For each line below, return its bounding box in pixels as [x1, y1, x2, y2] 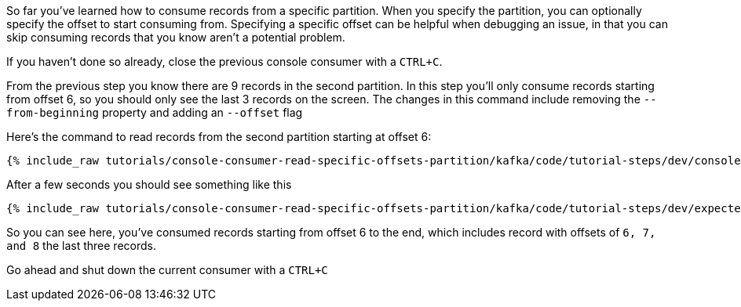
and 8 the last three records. [6, 239, 156, 252]
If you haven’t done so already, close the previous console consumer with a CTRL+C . [6, 55, 443, 68]
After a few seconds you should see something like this [6, 178, 292, 191]
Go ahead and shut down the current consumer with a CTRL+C [6, 263, 328, 276]
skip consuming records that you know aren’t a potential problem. [6, 31, 345, 44]
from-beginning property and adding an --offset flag [6, 106, 303, 119]
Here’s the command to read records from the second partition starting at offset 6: [6, 130, 432, 143]
